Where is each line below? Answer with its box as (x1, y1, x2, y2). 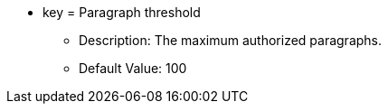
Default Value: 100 (79, 60, 187, 76)
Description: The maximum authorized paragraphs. (79, 32, 383, 48)
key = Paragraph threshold (43, 5, 201, 20)
